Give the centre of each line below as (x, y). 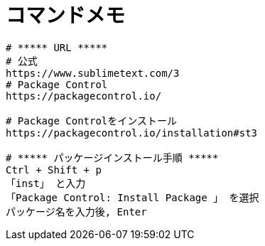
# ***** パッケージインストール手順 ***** (112, 157)
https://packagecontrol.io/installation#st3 (132, 133)
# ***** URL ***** (57, 47)
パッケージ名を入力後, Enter (76, 212)
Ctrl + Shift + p (54, 170)
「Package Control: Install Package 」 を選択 (132, 197)
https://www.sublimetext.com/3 (93, 73)
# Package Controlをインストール (92, 121)
